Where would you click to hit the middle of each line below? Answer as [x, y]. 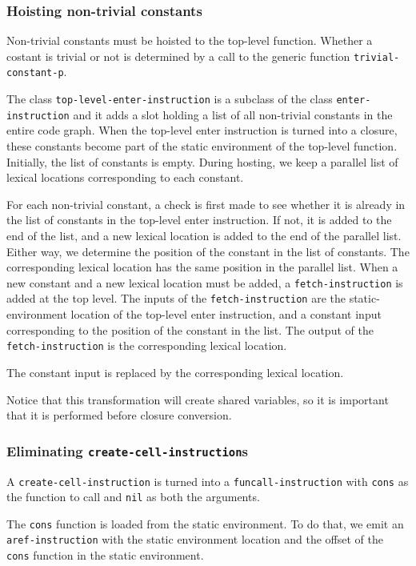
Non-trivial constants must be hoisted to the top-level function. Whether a [190, 40]
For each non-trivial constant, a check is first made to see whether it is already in [206, 204]
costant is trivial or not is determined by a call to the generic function [178, 56]
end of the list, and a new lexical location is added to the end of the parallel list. [204, 235]
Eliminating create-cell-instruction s [127, 450]
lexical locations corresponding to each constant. [125, 177]
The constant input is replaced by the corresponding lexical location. [175, 372]
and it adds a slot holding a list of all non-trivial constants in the [233, 114]
